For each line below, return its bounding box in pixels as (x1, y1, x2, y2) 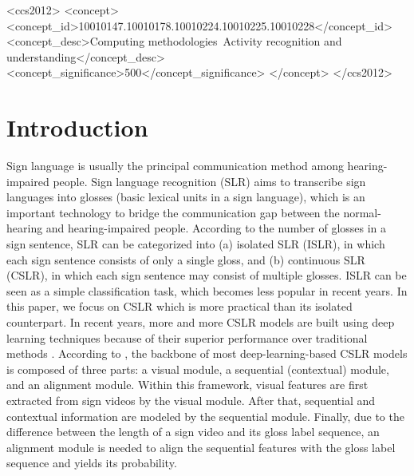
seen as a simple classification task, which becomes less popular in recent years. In (6, 282, 408, 299)
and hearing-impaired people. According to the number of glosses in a (45, 220, 387, 236)
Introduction (6, 111, 148, 144)
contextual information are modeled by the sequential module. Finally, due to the (6, 407, 404, 424)
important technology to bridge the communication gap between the (6, 204, 340, 220)
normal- (343, 204, 381, 220)
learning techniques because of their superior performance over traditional (6, 329, 368, 346)
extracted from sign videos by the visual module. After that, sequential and (6, 392, 376, 408)
